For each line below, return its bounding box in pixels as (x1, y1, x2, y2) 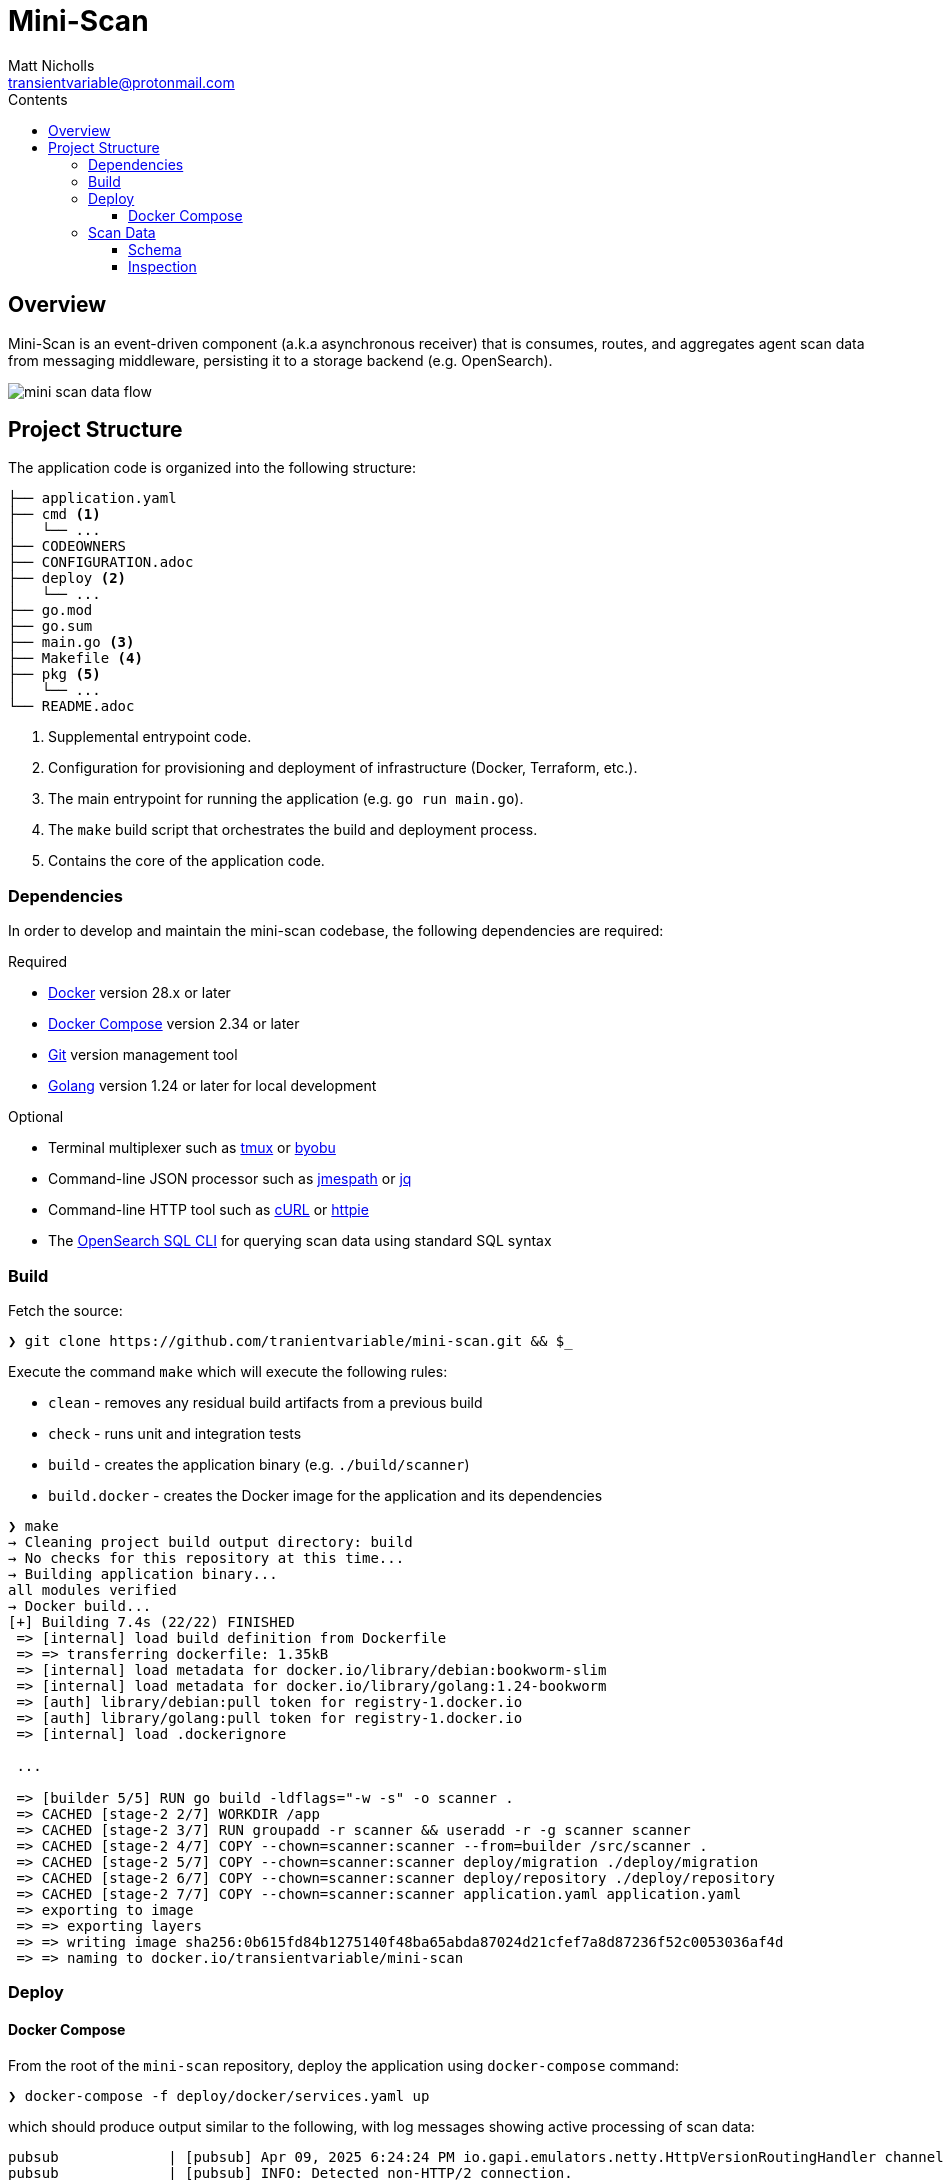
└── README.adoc (8, 698, 135, 715)
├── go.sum (8, 618, 93, 635)
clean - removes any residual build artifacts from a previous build (48, 1393, 483, 1411)
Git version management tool (48, 1046, 238, 1064)
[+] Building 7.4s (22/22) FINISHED (8, 1613, 295, 1630)
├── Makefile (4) (8, 650, 143, 667)
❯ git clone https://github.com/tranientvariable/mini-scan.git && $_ (8, 1332, 573, 1349)
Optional (8, 1108, 64, 1126)
